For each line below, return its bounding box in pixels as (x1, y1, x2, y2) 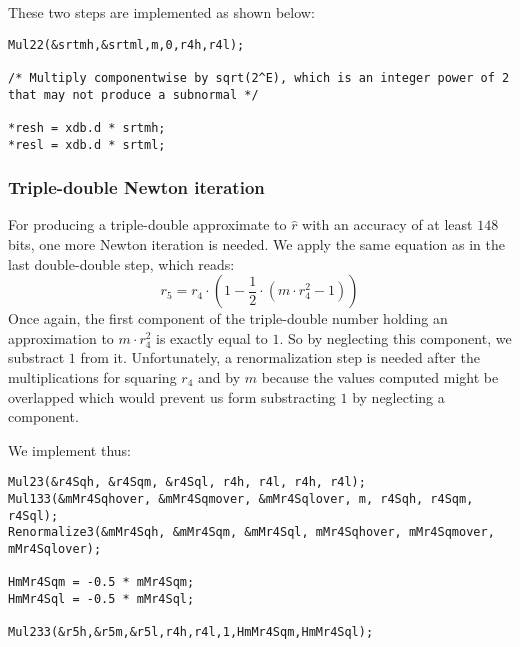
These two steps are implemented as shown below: (8, 2, 315, 22)
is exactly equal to (156, 327, 268, 348)
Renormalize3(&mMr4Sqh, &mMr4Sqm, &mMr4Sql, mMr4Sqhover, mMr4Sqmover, (8, 525, 495, 540)
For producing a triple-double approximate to (8, 214, 287, 235)
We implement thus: (8, 439, 131, 460)
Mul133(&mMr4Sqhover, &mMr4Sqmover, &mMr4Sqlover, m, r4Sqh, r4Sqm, (8, 492, 474, 506)
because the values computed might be (261, 366, 499, 387)
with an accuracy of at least (302, 214, 473, 235)
